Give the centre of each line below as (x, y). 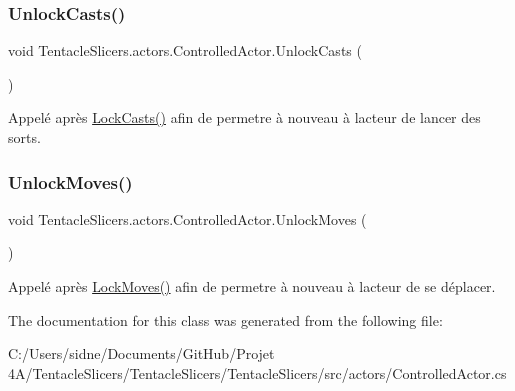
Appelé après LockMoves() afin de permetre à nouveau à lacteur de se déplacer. (252, 286)
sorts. (24, 137)
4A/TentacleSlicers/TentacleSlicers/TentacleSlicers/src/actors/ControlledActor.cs (257, 372)
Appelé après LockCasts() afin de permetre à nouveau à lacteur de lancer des (244, 117)
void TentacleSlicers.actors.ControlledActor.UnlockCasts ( (185, 50)
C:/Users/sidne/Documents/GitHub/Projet (141, 353)
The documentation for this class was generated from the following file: (225, 319)
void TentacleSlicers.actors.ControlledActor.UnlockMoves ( (187, 218)
